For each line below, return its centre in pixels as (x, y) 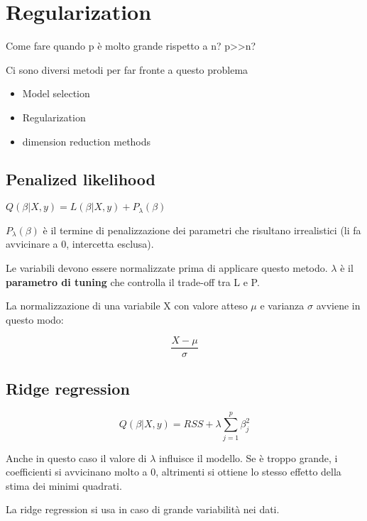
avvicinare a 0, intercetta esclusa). (80, 244)
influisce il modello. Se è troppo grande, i (248, 457)
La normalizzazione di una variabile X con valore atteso (127, 306)
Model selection (56, 93)
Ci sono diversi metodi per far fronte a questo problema (127, 69)
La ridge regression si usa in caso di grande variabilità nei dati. (143, 509)
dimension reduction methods (87, 141)
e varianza (282, 306)
